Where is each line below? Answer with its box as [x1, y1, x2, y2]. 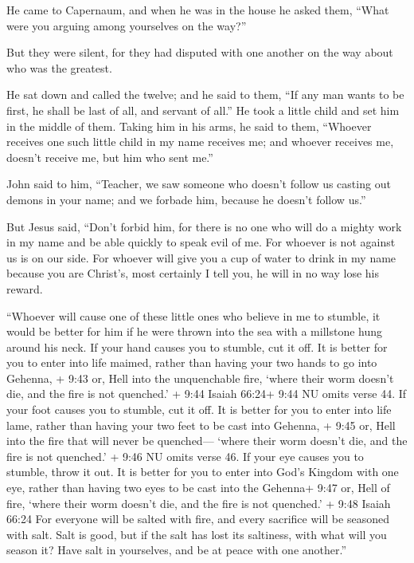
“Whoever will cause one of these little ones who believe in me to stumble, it [6, 307, 381, 324]
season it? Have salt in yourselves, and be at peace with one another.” [6, 541, 347, 558]
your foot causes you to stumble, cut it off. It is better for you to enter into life [6, 401, 392, 418]
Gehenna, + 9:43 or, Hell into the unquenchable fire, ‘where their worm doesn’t [6, 369, 394, 386]
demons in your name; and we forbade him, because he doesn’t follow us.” [6, 191, 366, 207]
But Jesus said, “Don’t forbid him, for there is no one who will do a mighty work [6, 218, 402, 234]
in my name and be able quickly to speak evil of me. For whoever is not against [6, 234, 396, 250]
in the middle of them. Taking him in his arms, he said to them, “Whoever [6, 117, 372, 134]
